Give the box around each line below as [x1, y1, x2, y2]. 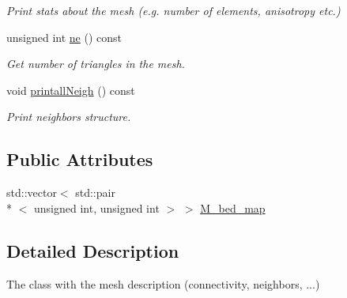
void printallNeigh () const [6, 81, 135, 98]
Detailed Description [6, 238, 179, 262]
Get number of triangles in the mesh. [6, 55, 185, 72]
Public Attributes [6, 147, 153, 172]
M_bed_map [200, 199, 266, 216]
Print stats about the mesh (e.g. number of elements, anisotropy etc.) [6, 2, 341, 18]
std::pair [75, 184, 115, 201]
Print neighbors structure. [6, 108, 131, 125]
